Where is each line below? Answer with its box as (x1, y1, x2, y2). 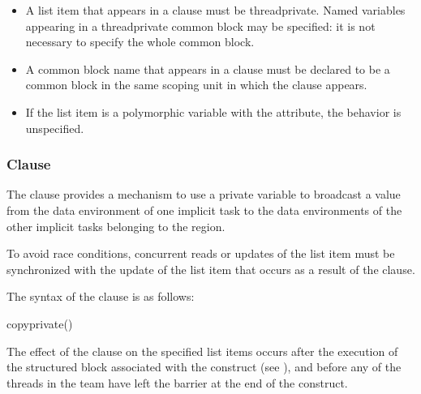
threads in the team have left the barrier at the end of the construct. (6, 374, 348, 391)
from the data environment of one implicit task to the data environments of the (6, 201, 402, 218)
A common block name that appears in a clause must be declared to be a (25, 60, 390, 77)
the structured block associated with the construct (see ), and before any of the (6, 358, 402, 375)
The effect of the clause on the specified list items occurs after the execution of (6, 342, 398, 359)
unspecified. (25, 119, 84, 136)
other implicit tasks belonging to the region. (6, 217, 226, 234)
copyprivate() (6, 315, 73, 332)
